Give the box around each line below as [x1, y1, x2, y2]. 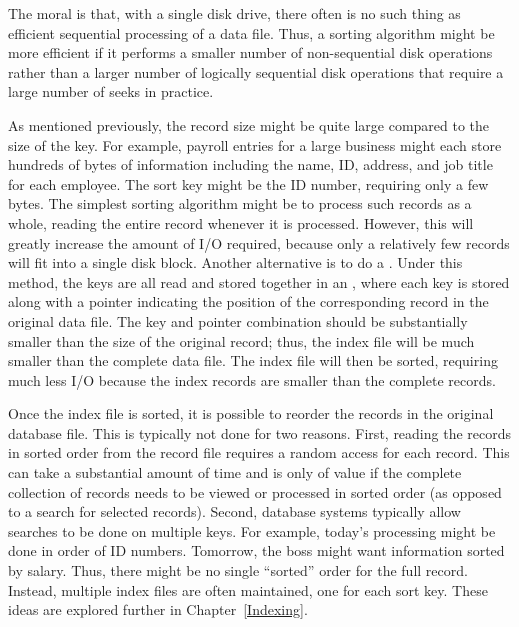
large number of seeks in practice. [8, 81, 214, 102]
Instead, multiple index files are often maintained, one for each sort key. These [8, 579, 488, 600]
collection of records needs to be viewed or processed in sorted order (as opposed [8, 481, 502, 502]
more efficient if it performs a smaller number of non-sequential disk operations [8, 42, 493, 63]
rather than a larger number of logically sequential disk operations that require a [8, 61, 504, 82]
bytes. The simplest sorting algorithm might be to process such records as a [8, 193, 472, 214]
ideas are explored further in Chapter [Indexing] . [8, 599, 308, 620]
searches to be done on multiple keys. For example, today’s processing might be [8, 520, 496, 541]
